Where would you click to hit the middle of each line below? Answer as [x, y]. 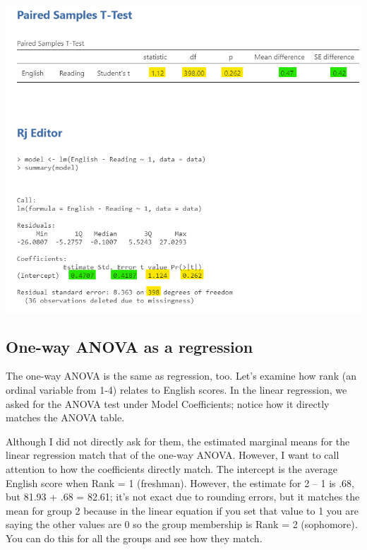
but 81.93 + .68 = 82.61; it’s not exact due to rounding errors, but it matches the [183, 497]
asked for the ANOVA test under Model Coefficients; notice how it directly [168, 403]
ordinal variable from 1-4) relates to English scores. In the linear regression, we [176, 390]
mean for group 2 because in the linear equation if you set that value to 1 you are [182, 510]
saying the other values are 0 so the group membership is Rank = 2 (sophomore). [182, 524]
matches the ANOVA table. [65, 417]
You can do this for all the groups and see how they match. [134, 538]
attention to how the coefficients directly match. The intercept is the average [172, 469]
